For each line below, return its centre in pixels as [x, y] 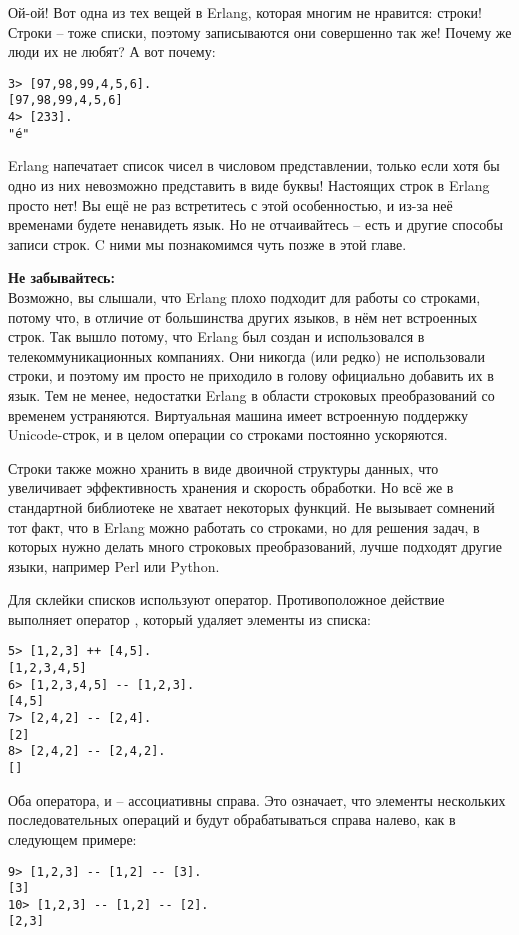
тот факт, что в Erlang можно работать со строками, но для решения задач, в [244, 526]
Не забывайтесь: [61, 277]
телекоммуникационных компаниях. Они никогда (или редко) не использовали [247, 355]
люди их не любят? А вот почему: [112, 51]
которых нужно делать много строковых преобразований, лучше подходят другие [255, 546]
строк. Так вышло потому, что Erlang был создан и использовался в [216, 336]
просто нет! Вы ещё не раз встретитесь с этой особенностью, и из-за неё [230, 204]
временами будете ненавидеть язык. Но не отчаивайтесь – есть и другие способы [255, 224]
